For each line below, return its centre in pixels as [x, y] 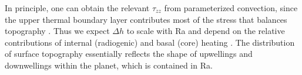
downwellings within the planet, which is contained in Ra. [109, 65]
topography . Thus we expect [57, 31]
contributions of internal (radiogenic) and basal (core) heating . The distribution [150, 42]
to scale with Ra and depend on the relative [206, 31]
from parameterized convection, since [231, 8]
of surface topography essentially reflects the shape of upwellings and [129, 54]
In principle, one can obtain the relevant [77, 8]
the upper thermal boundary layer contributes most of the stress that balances [146, 19]
